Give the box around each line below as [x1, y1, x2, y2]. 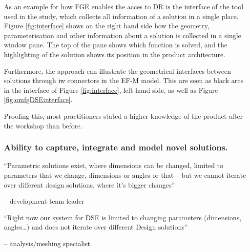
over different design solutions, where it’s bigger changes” [4, 179, 175, 189]
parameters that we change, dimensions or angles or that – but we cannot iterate [4, 169, 246, 180]
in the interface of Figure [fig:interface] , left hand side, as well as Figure [4, 84, 218, 95]
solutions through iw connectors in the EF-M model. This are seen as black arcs [4, 75, 243, 85]
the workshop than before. [4, 120, 83, 130]
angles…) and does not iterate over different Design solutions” [4, 222, 188, 232]
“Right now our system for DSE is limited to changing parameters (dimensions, [4, 212, 242, 222]
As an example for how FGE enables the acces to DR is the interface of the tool [4, 1, 244, 11]
